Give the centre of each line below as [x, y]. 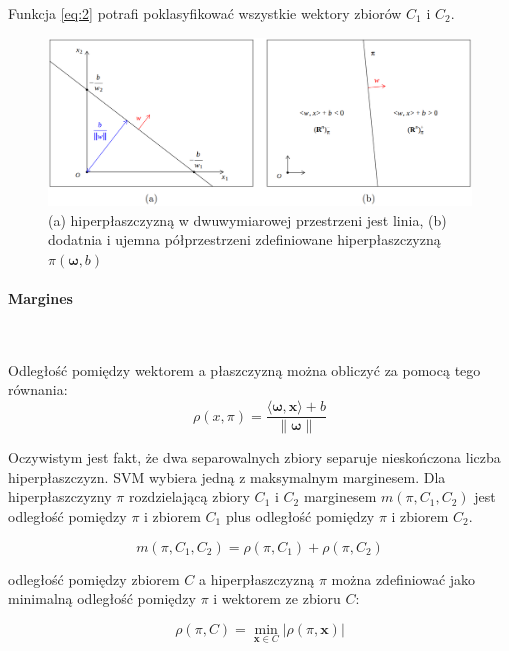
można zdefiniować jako [403, 578]
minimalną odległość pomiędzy [102, 598]
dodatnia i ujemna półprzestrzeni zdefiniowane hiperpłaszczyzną [244, 239]
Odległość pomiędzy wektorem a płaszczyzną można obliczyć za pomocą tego [244, 369]
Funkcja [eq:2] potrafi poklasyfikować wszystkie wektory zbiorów [205, 13]
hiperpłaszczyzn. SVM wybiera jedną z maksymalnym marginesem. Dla [227, 476]
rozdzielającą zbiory [189, 496]
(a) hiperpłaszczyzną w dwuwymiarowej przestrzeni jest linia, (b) [247, 219]
